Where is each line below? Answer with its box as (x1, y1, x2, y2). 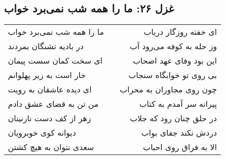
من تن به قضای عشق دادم (8, 98, 99, 110)
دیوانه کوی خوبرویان (8, 127, 76, 139)
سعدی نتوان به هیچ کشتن (8, 141, 94, 153)
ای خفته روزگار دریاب (143, 26, 217, 38)
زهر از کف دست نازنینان (8, 112, 91, 124)
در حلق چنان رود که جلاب (130, 112, 217, 124)
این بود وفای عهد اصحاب (133, 55, 217, 67)
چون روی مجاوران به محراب (119, 83, 217, 95)
